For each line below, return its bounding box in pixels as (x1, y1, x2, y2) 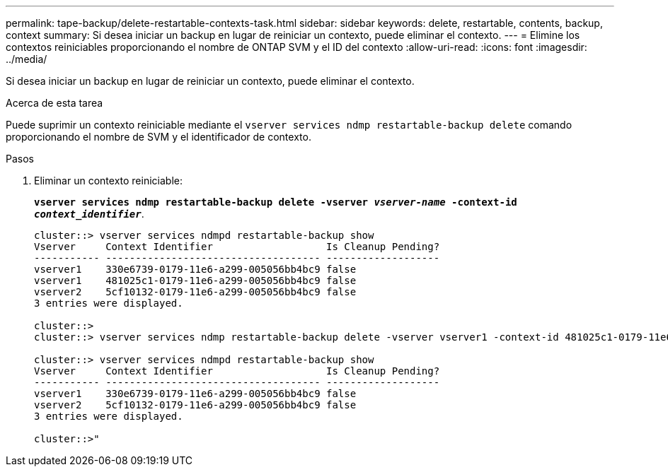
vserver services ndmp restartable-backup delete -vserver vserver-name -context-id (34, 196, 517, 208)
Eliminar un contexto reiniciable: (34, 175, 183, 187)
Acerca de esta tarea (6, 97, 103, 109)
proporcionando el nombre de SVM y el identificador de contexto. (6, 131, 311, 143)
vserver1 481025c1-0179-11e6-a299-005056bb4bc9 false (34, 275, 357, 286)
